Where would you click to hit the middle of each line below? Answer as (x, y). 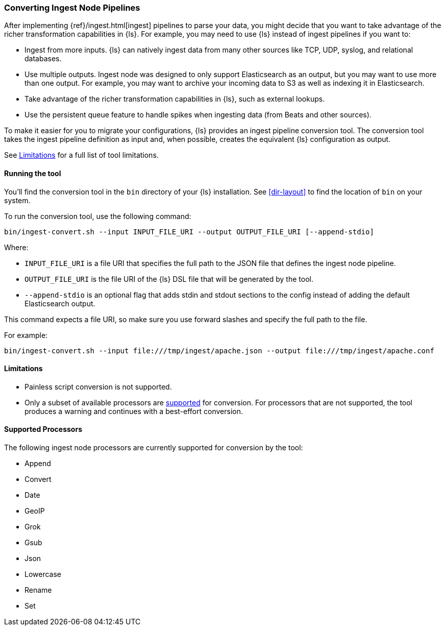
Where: (16, 247)
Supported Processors (43, 429)
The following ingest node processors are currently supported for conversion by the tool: (154, 448)
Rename (38, 590)
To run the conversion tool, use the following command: (98, 216)
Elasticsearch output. (60, 303)
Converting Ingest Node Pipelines (72, 8)
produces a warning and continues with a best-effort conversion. (134, 411)
